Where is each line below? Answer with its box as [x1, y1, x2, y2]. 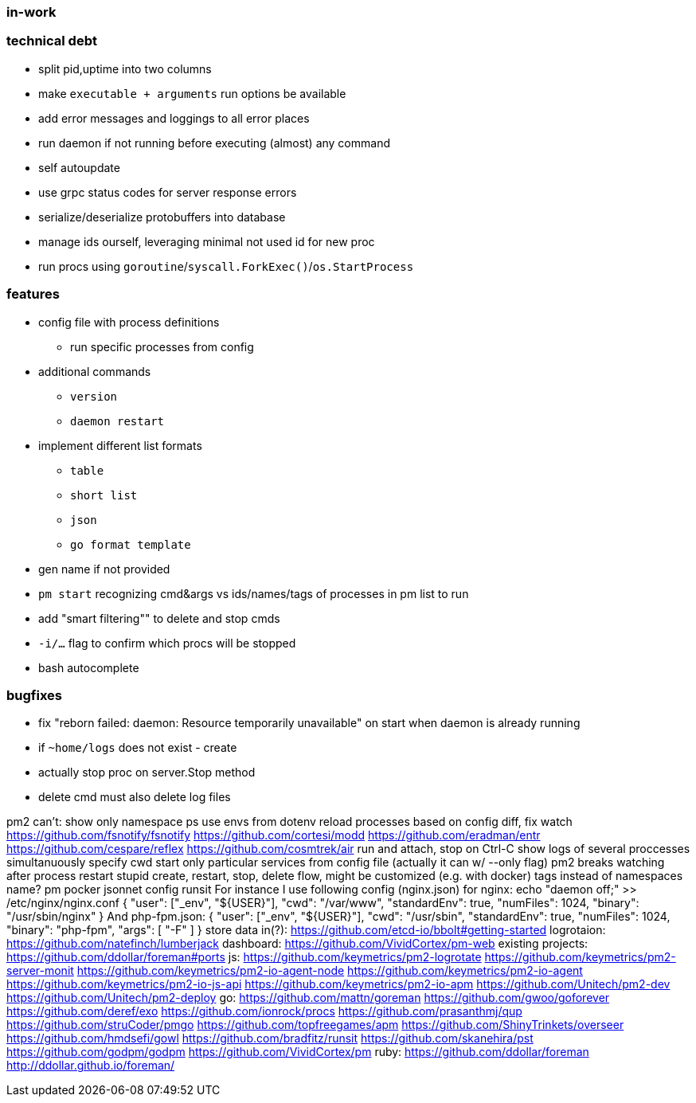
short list [70, 488, 138, 502]
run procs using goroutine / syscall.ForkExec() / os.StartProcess [38, 259, 414, 273]
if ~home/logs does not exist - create [38, 741, 237, 755]
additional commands [38, 364, 151, 378]
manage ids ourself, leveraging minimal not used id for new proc [38, 234, 375, 248]
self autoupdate [38, 160, 120, 174]
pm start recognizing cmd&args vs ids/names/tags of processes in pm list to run [38, 586, 469, 600]
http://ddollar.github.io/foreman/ [6, 1058, 175, 1073]
